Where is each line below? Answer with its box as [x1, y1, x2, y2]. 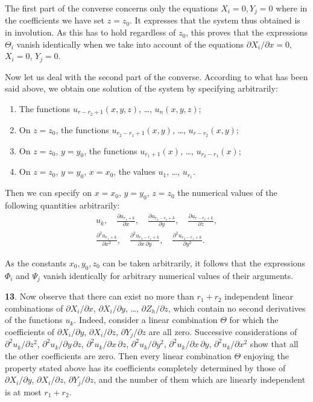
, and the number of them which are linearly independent [93, 373, 306, 386]
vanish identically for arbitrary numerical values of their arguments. [43, 269, 294, 281]
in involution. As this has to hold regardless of [5, 26, 176, 39]
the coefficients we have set [5, 14, 104, 27]
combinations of [5, 301, 63, 314]
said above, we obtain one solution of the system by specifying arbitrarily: [5, 82, 278, 95]
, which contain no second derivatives [168, 301, 306, 314]
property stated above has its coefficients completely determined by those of [5, 361, 286, 374]
